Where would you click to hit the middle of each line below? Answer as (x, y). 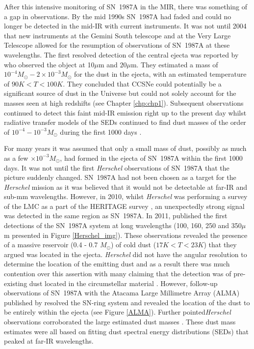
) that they (220, 245)
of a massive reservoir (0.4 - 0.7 (51, 245)
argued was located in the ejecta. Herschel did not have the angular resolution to (126, 254)
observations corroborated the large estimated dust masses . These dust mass (120, 321)
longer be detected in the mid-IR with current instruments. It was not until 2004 (125, 26)
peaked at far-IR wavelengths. (49, 341)
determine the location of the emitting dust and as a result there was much (117, 264)
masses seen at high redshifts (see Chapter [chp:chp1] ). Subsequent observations (124, 102)
